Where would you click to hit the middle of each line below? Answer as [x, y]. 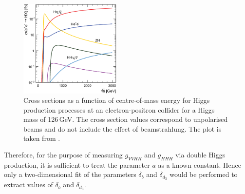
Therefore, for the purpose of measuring [63, 155]
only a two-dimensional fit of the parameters [70, 174]
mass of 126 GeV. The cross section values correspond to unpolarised [126, 119]
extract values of [28, 184]
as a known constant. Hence [199, 165]
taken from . [42, 138]
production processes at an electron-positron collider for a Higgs [119, 109]
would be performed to [204, 174]
